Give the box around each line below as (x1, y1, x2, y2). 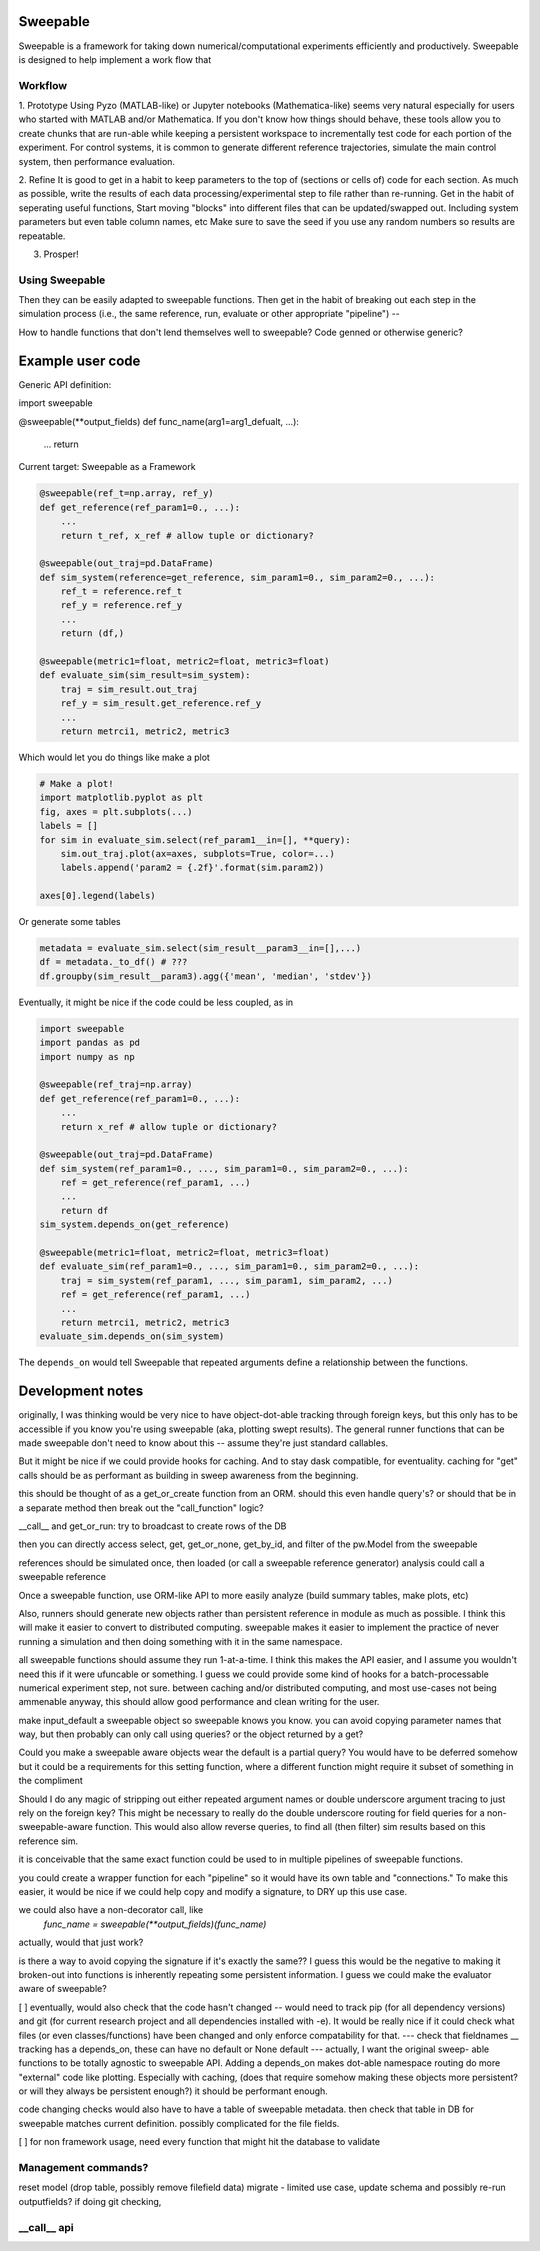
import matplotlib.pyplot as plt (39, 792, 204, 804)
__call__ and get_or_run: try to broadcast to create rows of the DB (18, 1520, 287, 1532)
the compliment (18, 1775, 84, 1787)
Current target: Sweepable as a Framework (18, 461, 196, 473)
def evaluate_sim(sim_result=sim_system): (39, 670, 251, 681)
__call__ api (18, 2220, 74, 2234)
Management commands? (18, 2161, 149, 2174)
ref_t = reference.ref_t (60, 586, 183, 597)
